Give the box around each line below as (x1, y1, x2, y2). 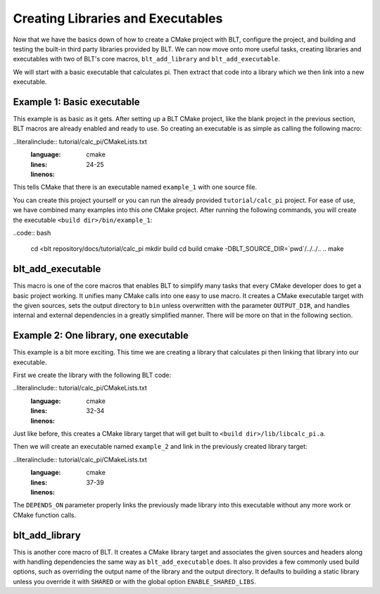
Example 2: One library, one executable (13, 330, 189, 342)
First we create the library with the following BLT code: (13, 371, 172, 380)
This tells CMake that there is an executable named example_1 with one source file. (13, 183, 257, 192)
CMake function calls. (13, 511, 77, 519)
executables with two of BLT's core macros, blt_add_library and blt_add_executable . (13, 55, 281, 63)
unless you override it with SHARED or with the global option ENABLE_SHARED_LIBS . (13, 577, 256, 586)
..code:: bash (13, 228, 51, 237)
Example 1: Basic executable (13, 96, 140, 108)
